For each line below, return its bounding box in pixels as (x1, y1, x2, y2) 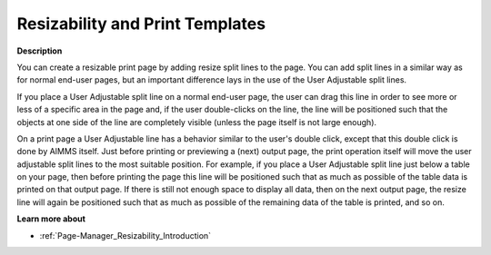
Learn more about (16, 213, 86, 224)
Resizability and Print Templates (16, 14, 266, 34)
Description (16, 45, 63, 56)
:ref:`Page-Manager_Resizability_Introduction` (39, 230, 212, 240)
